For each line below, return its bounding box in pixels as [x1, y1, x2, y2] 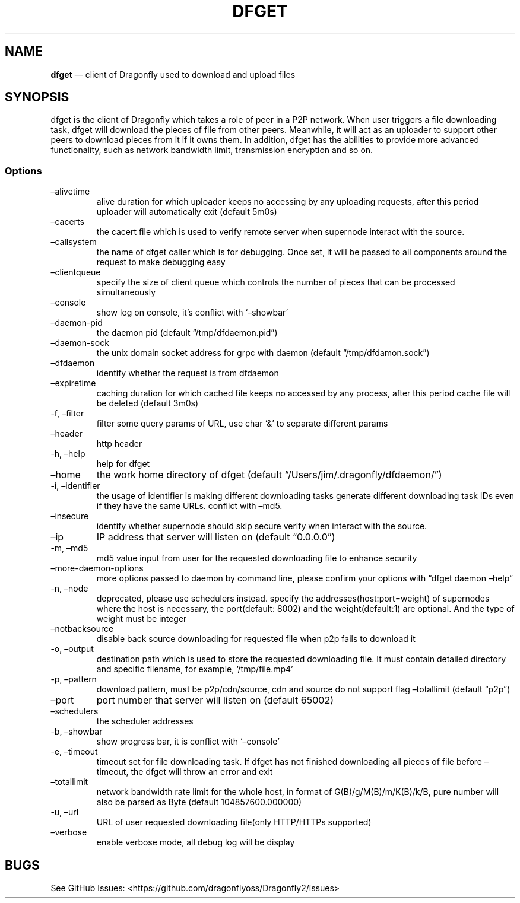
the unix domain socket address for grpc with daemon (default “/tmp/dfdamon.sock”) [96, 348, 430, 358]
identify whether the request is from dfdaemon [96, 368, 279, 379]
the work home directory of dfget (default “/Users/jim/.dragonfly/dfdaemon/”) [96, 469, 442, 481]
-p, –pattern [50, 674, 97, 685]
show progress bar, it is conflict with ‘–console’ [96, 736, 280, 747]
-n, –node [50, 583, 88, 594]
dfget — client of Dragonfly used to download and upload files [50, 69, 296, 80]
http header [96, 438, 142, 449]
